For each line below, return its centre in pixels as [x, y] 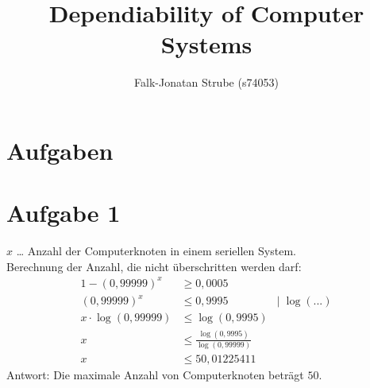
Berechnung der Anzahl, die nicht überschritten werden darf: [154, 266]
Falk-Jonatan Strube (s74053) [206, 82]
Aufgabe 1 [64, 213]
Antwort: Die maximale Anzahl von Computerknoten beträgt [155, 375]
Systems [206, 44]
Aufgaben [60, 150]
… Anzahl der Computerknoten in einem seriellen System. [156, 251]
